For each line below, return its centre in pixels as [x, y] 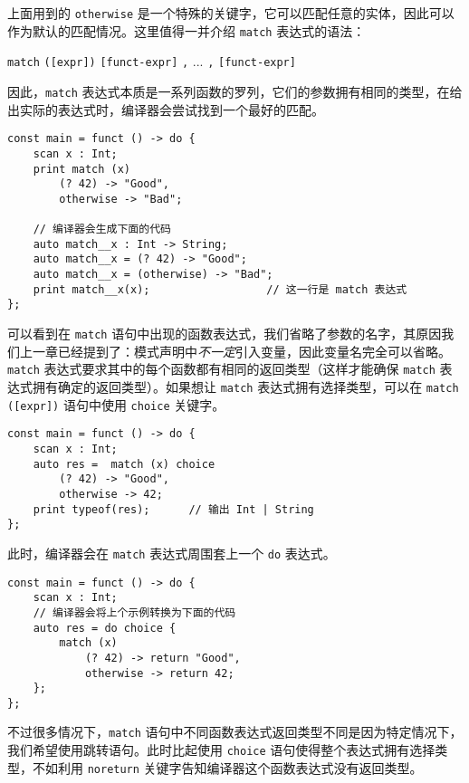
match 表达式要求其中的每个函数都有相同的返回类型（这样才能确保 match [221, 369]
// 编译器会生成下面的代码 [102, 229]
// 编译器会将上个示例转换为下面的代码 [134, 612]
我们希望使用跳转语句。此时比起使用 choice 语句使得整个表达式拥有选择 [221, 750]
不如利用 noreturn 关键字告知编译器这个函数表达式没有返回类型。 [227, 767]
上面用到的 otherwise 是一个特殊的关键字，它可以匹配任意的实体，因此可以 [231, 13]
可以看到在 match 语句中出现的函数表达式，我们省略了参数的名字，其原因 [225, 334]
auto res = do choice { [105, 628]
